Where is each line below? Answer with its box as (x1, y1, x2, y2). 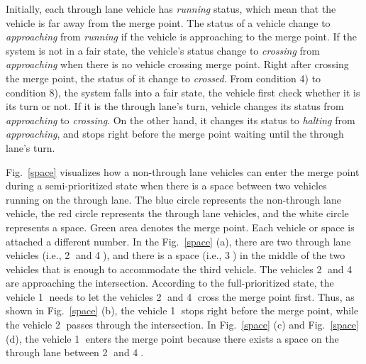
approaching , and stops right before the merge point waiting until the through (6, 126, 344, 141)
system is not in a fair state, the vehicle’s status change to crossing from (6, 43, 320, 57)
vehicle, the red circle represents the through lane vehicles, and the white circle (6, 206, 349, 221)
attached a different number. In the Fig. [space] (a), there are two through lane (6, 233, 351, 248)
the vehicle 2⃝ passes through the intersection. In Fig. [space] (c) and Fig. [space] (6, 317, 359, 332)
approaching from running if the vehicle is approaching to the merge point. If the (6, 29, 357, 44)
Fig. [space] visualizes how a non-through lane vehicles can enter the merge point (6, 164, 360, 179)
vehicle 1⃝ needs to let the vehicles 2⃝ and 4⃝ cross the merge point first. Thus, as (6, 289, 355, 304)
